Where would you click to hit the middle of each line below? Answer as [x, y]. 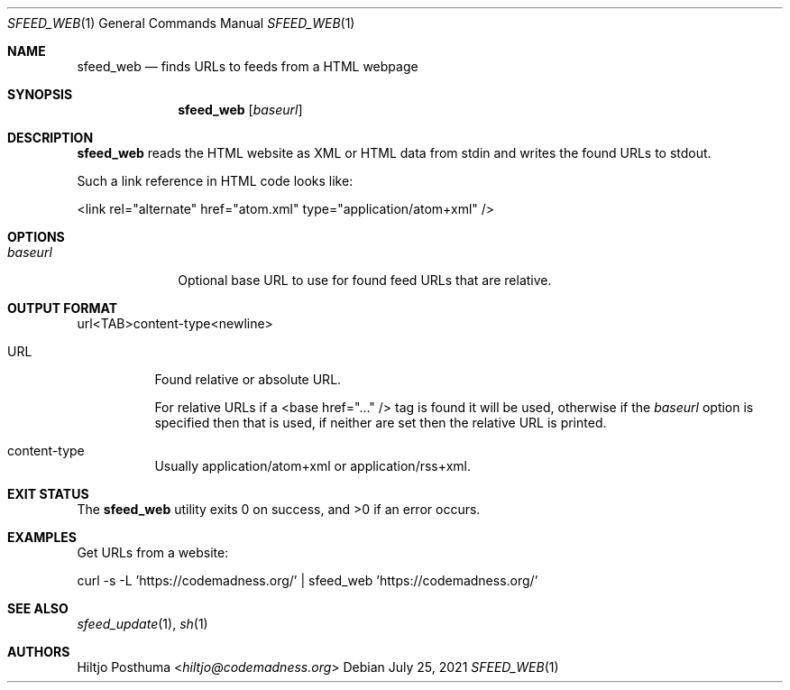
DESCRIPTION [51, 138]
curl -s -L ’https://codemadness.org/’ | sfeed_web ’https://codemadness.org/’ [308, 580]
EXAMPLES [42, 537]
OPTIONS [36, 237]
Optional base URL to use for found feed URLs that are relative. [365, 280]
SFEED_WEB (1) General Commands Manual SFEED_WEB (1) [181, 23]
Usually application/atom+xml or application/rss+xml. [312, 466]
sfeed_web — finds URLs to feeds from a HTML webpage [248, 66]
